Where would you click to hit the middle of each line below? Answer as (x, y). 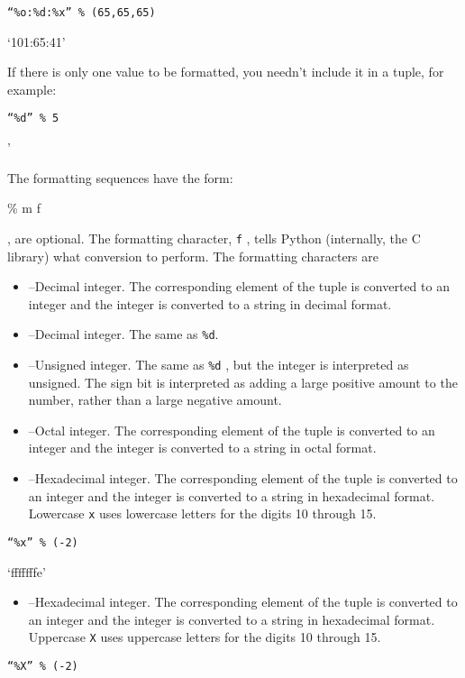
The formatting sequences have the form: (120, 177)
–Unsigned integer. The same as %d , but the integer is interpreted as (219, 364)
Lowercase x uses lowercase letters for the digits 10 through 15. (202, 513)
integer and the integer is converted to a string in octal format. (202, 448)
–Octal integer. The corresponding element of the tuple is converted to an (232, 430)
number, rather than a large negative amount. (155, 400)
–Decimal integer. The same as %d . (123, 334)
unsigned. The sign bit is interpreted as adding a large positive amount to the (243, 382)
